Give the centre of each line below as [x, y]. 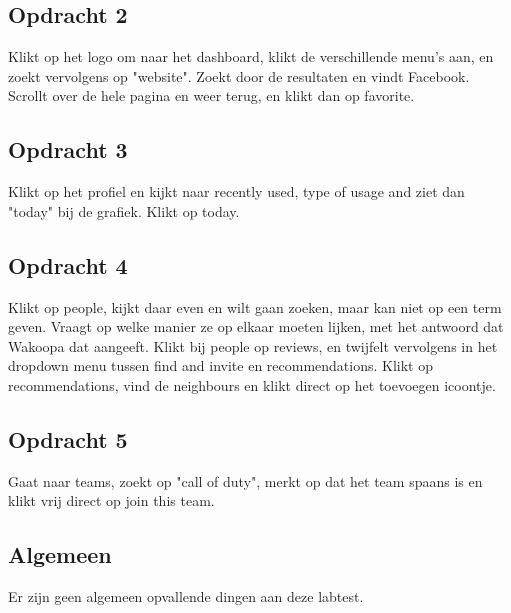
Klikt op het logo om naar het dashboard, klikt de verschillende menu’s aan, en [251, 56]
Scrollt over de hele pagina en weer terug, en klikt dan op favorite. [211, 95]
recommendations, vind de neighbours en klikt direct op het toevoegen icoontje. [252, 384]
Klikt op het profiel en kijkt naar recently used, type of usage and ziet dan [236, 191]
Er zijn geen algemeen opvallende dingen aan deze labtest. [186, 596]
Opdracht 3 [68, 149]
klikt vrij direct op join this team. [111, 500]
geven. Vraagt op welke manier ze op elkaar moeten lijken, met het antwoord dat [256, 326]
